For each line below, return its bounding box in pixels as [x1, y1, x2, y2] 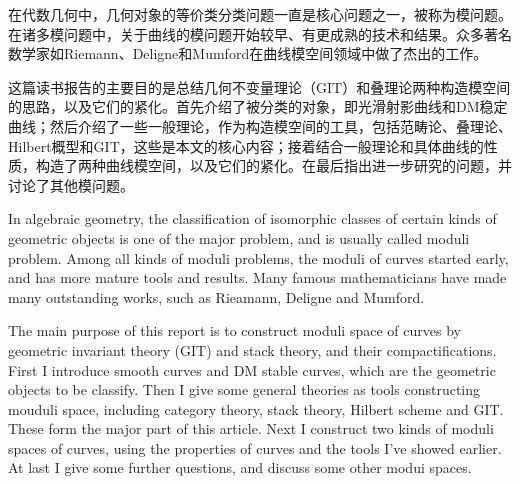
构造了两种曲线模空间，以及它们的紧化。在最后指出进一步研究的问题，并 [35, 155, 512, 176]
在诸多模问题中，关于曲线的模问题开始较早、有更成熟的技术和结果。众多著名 [8, 23, 512, 44]
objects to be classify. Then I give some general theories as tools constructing [8, 379, 481, 400]
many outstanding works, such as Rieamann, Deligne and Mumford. [8, 286, 425, 307]
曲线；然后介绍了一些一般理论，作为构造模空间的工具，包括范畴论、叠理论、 [8, 115, 512, 136]
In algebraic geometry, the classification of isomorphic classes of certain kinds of [8, 208, 497, 229]
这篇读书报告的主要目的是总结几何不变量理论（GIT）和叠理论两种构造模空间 [8, 76, 511, 97]
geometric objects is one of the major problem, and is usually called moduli [8, 227, 470, 248]
